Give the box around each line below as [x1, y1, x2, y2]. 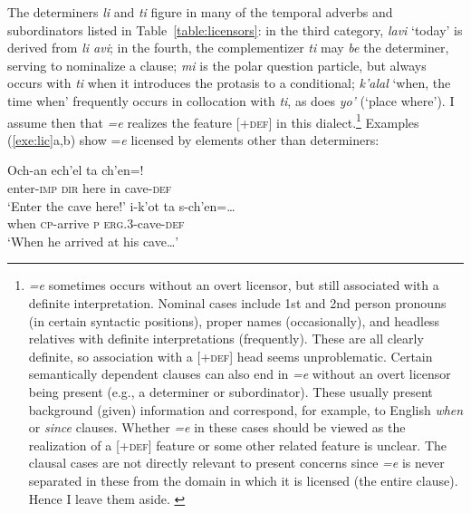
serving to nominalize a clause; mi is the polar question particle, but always [7, 55, 427, 74]
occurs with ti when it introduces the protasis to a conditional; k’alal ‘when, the [7, 73, 451, 92]
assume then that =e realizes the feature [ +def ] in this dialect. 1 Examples [7, 110, 419, 131]
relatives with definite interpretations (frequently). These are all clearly [28, 329, 424, 348]
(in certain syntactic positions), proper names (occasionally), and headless [28, 311, 440, 330]
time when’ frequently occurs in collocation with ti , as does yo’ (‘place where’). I [7, 91, 455, 110]
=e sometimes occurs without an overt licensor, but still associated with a [28, 276, 439, 295]
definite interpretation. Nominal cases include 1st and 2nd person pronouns [28, 293, 447, 312]
